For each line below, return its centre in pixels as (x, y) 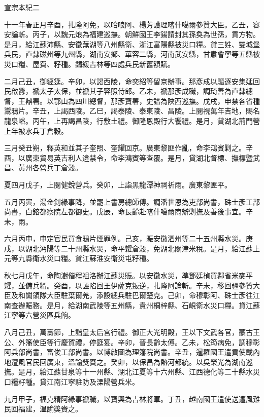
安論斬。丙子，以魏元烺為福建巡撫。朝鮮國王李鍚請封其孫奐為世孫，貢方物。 (132, 34)
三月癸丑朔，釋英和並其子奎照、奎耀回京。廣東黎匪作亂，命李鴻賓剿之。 (125, 148)
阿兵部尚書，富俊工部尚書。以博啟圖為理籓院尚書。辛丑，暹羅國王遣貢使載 (128, 352)
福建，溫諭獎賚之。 (50, 409)
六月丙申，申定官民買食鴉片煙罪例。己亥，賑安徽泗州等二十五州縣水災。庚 (128, 238)
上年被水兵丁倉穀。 (36, 130)
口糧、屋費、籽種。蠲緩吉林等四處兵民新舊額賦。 (93, 64)
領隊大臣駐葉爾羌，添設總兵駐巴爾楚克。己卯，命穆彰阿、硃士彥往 (142, 295)
